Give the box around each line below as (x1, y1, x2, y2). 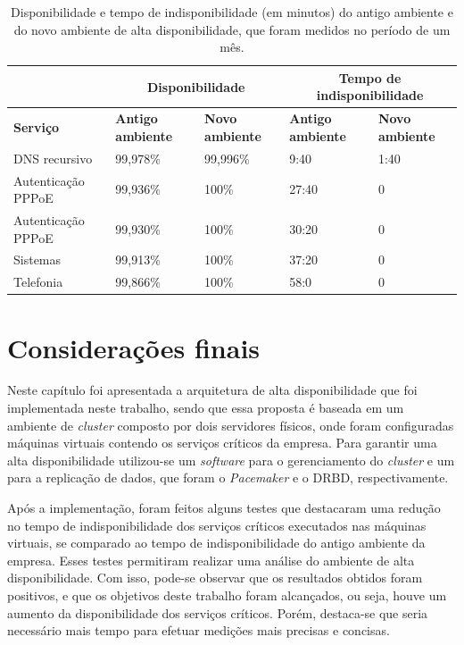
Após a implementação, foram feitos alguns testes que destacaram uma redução (7, 498, 441, 516)
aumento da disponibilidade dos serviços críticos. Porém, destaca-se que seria (7, 603, 428, 622)
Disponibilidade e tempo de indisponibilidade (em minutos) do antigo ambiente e (11, 3, 453, 21)
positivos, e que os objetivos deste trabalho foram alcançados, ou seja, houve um (7, 585, 447, 604)
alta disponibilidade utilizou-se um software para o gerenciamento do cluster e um (7, 450, 455, 469)
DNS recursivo (13, 148, 93, 167)
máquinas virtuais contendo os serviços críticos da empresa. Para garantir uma (7, 433, 437, 452)
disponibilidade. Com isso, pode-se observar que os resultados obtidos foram (7, 568, 423, 587)
